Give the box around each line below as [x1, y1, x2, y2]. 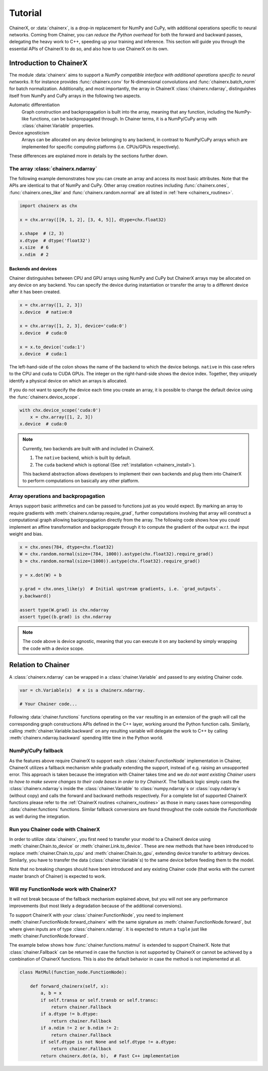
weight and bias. [9, 531, 43, 537]
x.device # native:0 [19, 309, 72, 315]
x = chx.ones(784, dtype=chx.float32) [19, 544, 114, 550]
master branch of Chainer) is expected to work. [9, 873, 106, 879]
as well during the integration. [9, 813, 70, 819]
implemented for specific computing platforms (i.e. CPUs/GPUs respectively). [21, 143, 180, 149]
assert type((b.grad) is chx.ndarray [19, 614, 112, 619]
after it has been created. [9, 289, 61, 295]
